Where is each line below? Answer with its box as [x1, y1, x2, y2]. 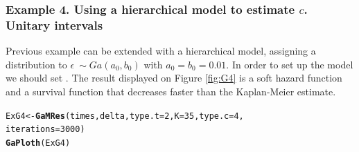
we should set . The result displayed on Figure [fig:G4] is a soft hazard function [6, 70, 342, 85]
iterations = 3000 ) [6, 124, 85, 135]
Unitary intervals [6, 16, 103, 33]
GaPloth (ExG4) [6, 137, 71, 148]
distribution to [6, 57, 67, 71]
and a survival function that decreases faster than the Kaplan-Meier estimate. [6, 84, 336, 98]
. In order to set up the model [226, 57, 353, 71]
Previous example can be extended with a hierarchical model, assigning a [6, 44, 316, 58]
